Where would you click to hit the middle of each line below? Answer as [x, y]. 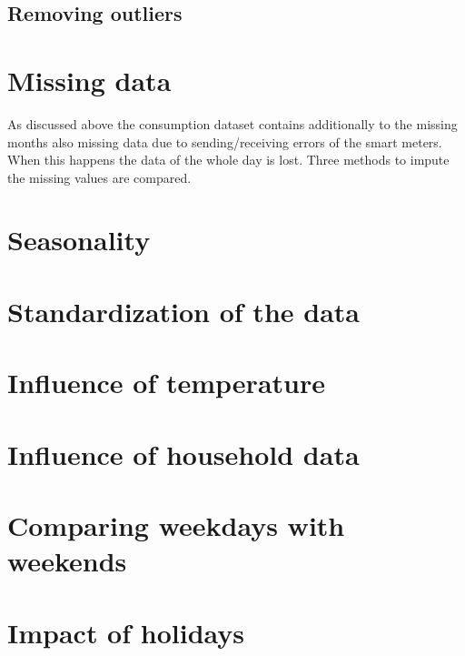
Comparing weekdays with [176, 525]
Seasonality [79, 240]
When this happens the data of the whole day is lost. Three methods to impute [228, 160]
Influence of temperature [166, 383]
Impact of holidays [126, 632]
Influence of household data [183, 454]
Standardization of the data [183, 311]
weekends [67, 561]
